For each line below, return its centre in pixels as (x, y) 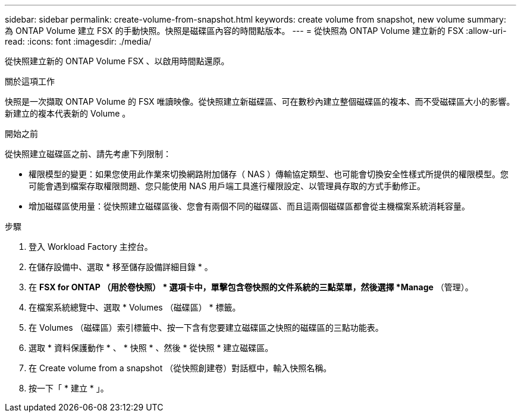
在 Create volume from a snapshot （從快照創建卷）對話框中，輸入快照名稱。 (180, 368)
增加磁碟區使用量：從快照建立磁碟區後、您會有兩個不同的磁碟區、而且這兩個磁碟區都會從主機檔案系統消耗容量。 (249, 206)
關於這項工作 (30, 81)
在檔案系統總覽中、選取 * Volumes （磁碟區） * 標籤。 (135, 307)
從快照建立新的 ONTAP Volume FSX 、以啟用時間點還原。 (117, 61)
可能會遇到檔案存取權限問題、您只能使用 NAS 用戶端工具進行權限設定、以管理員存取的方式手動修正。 (227, 186)
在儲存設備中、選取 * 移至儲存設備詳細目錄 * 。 (121, 267)
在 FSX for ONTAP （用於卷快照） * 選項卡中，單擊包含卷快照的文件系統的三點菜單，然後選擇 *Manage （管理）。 (251, 287)
